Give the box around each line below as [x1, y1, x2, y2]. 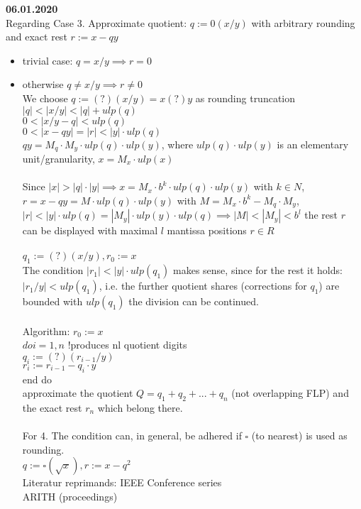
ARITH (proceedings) [22, 488, 118, 503]
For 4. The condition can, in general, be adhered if [22, 428, 242, 443]
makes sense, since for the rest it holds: [173, 263, 343, 278]
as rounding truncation [195, 90, 296, 105]
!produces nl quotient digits [67, 337, 187, 352]
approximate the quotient [22, 385, 133, 400]
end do [22, 371, 52, 386]
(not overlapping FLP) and [231, 385, 349, 400]
